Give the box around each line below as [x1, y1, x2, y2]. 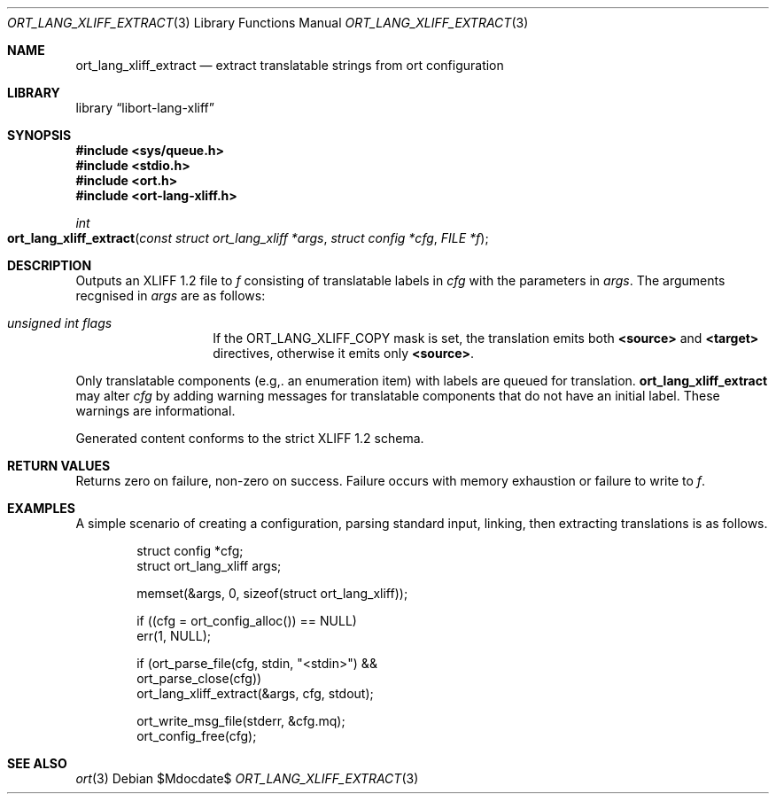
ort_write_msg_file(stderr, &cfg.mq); [136, 713, 345, 728]
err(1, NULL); [136, 628, 212, 643]
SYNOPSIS [7, 128, 72, 143]
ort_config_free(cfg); [136, 728, 257, 743]
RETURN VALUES [7, 458, 111, 473]
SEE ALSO [7, 756, 67, 771]
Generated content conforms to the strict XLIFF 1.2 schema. [75, 431, 424, 446]
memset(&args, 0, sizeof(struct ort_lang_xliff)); [136, 586, 408, 601]
